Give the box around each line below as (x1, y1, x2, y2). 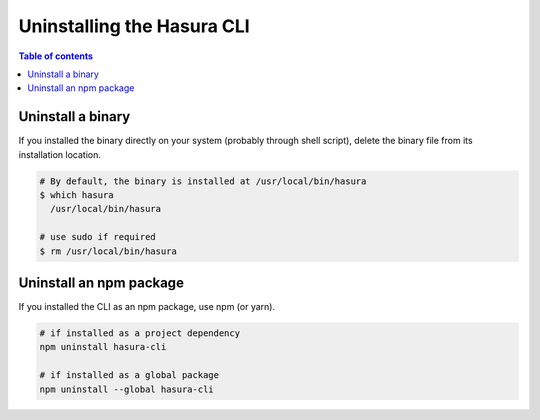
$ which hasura (39, 190, 114, 200)
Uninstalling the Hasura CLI (18, 15, 250, 37)
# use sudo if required (39, 231, 157, 243)
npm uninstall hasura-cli (39, 341, 167, 353)
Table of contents (18, 50, 94, 62)
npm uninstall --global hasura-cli (39, 383, 214, 395)
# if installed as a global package (39, 370, 220, 381)
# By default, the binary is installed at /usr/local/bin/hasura (39, 175, 367, 187)
